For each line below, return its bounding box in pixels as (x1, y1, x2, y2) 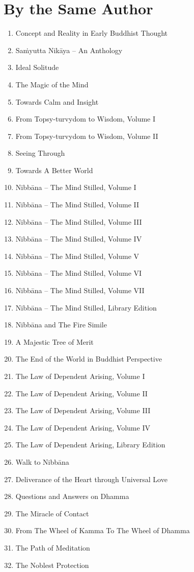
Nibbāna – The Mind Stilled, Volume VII (15, 285, 145, 296)
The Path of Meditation (15, 542, 90, 553)
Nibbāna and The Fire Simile (15, 319, 107, 330)
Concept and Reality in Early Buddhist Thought (15, 28, 168, 38)
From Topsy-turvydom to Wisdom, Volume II (15, 130, 158, 141)
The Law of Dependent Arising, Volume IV (15, 422, 150, 433)
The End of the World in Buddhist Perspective (15, 353, 162, 364)
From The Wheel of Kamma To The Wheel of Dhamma (15, 525, 190, 536)
